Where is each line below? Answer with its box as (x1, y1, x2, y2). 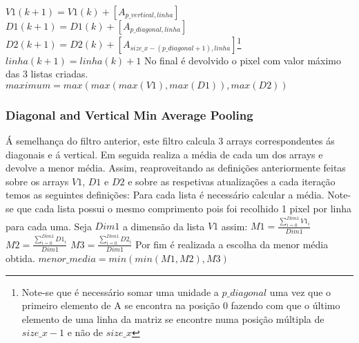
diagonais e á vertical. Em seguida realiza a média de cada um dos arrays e (6, 147, 323, 161)
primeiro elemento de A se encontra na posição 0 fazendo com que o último (21, 298, 340, 313)
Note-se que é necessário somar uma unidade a (21, 284, 219, 299)
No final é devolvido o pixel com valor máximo (144, 53, 342, 67)
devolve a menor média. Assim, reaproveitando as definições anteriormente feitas (6, 160, 346, 175)
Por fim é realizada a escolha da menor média (135, 237, 329, 251)
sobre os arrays (6, 174, 69, 188)
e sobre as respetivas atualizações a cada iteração (128, 174, 336, 188)
